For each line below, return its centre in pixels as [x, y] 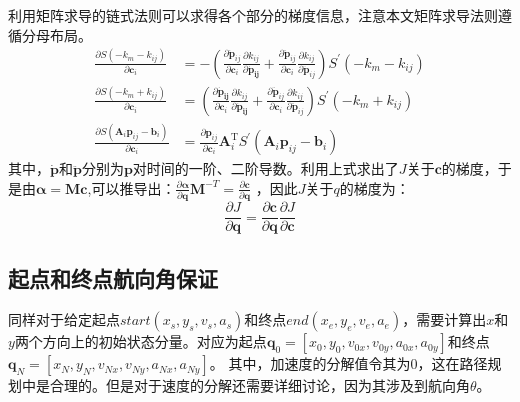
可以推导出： [133, 187]
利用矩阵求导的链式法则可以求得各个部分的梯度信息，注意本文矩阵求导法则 [253, 15]
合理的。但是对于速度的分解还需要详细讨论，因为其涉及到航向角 [259, 385]
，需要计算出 [444, 319]
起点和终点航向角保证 [113, 277]
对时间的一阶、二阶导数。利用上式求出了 [265, 168]
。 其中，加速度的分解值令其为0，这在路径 [348, 363]
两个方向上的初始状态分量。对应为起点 [140, 341]
